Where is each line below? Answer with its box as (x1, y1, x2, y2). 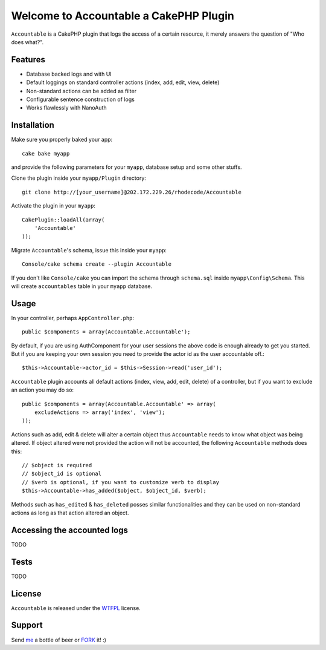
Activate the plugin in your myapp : (11, 202, 96, 209)
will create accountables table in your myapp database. (11, 283, 153, 290)
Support (11, 620, 43, 631)
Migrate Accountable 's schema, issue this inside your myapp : (11, 246, 167, 254)
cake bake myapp (22, 150, 70, 157)
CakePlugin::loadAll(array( (22, 216, 105, 223)
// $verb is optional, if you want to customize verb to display (22, 479, 220, 485)
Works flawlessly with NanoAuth (26, 104, 107, 111)
